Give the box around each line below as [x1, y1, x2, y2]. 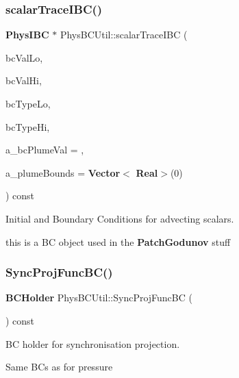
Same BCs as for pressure [5, 360, 113, 374]
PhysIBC [5, 27, 49, 42]
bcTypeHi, [5, 119, 50, 134]
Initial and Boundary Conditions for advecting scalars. [5, 211, 234, 225]
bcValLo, [5, 50, 43, 64]
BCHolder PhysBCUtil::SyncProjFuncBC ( [5, 290, 192, 305]
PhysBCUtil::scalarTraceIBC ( [60, 27, 188, 42]
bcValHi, [5, 73, 42, 88]
